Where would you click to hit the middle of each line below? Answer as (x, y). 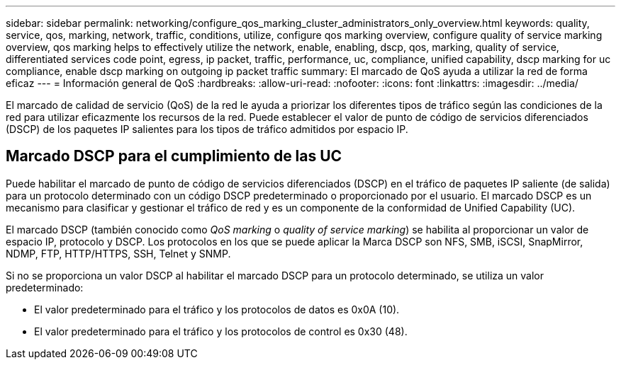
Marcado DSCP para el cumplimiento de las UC (174, 156)
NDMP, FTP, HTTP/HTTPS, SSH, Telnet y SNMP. (118, 253)
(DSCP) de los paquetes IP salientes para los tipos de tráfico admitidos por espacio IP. (207, 129)
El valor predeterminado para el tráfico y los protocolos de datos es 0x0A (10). (217, 309)
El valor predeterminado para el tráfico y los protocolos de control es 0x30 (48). (221, 331)
